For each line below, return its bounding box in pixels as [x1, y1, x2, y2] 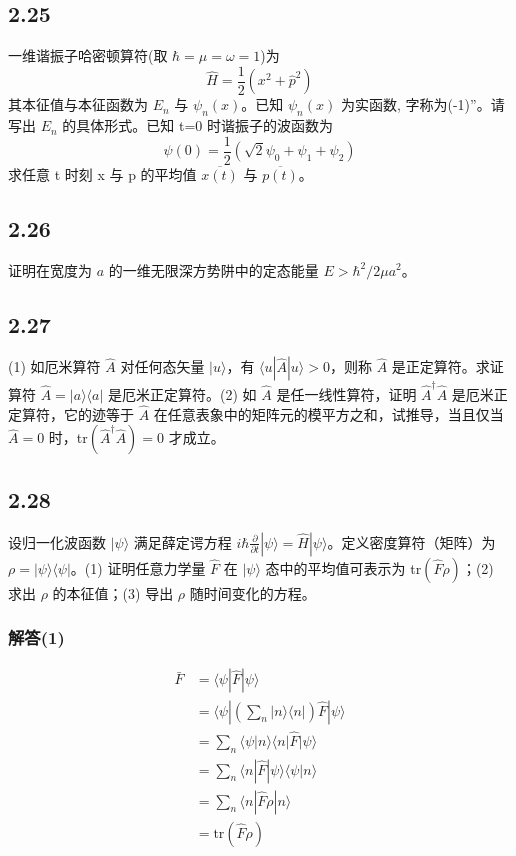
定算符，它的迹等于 [8, 403, 134, 424]
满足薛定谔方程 [133, 531, 232, 552]
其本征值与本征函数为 [8, 94, 148, 115]
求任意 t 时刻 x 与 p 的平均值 [8, 163, 197, 184]
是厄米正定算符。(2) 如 [107, 384, 257, 405]
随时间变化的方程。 [189, 582, 316, 603]
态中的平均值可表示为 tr [265, 557, 422, 578]
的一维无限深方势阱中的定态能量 [108, 259, 319, 280]
